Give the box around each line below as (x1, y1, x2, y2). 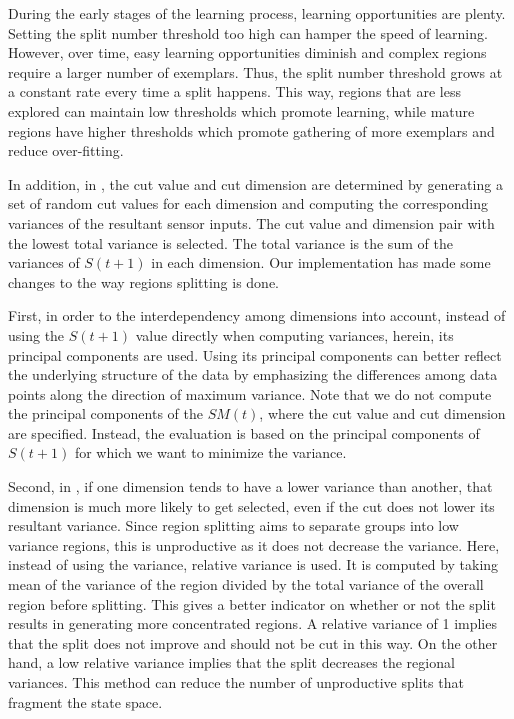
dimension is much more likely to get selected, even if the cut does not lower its (8, 495, 495, 516)
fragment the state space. (8, 691, 163, 712)
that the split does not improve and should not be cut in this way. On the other (8, 632, 498, 653)
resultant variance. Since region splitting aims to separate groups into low (8, 515, 459, 536)
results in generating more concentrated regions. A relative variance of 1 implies (8, 613, 497, 634)
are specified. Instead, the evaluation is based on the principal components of (8, 422, 480, 443)
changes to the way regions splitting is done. (8, 271, 279, 292)
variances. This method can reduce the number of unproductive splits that (8, 672, 464, 692)
